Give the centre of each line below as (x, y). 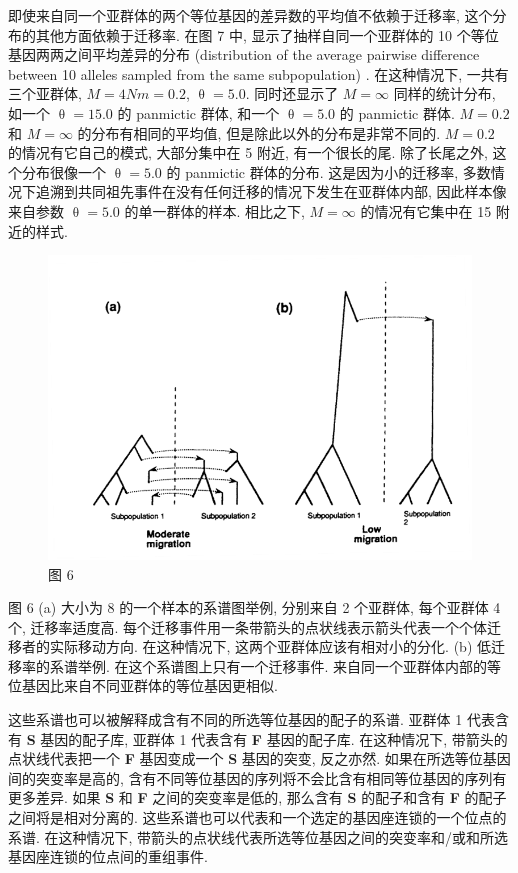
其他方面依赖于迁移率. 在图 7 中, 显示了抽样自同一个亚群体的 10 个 (253, 34)
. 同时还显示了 (292, 93)
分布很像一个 (63, 171)
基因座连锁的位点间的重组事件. (108, 856)
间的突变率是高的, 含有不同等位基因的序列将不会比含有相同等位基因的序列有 (257, 777)
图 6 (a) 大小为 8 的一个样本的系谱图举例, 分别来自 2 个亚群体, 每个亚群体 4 (254, 607)
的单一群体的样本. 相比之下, (214, 210)
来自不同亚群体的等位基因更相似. (170, 685)
